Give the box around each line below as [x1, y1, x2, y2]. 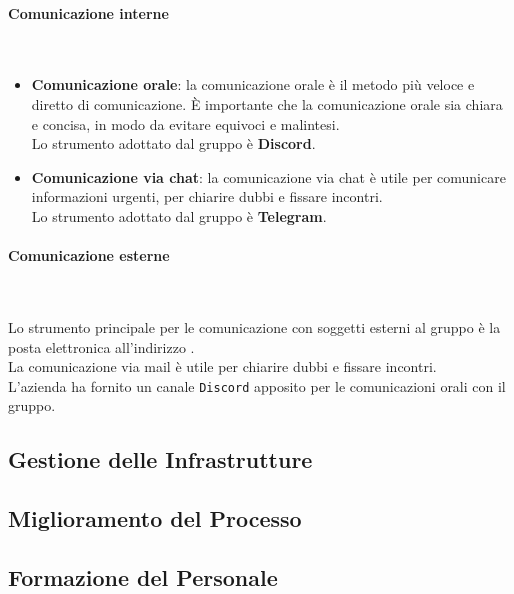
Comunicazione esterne [8, 245, 170, 266]
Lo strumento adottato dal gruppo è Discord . [31, 133, 316, 154]
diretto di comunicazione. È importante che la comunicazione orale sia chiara [31, 93, 503, 114]
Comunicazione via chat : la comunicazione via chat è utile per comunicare [31, 166, 506, 187]
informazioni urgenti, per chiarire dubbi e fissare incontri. [31, 186, 383, 207]
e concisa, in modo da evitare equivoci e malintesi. [31, 113, 340, 134]
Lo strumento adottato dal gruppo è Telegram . [31, 205, 327, 226]
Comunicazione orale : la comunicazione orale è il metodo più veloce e [31, 74, 475, 95]
